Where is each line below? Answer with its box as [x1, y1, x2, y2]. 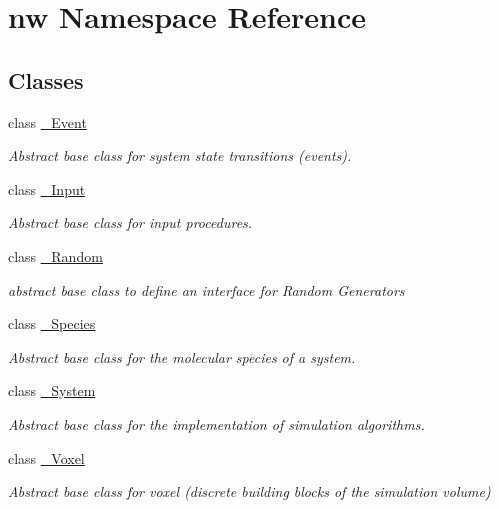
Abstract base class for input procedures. [8, 212, 253, 233]
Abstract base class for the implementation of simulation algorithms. [8, 413, 425, 434]
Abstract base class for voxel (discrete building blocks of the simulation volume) [8, 481, 491, 502]
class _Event [8, 111, 87, 132]
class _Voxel [8, 447, 85, 468]
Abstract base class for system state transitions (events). [8, 145, 352, 166]
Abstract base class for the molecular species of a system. [8, 346, 356, 367]
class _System [8, 380, 96, 401]
